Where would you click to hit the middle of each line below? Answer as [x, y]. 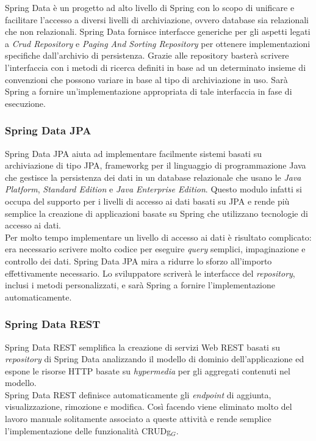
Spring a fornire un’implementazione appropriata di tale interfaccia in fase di [149, 91]
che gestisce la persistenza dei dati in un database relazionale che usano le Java [153, 177]
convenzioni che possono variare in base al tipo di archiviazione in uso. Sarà [146, 79]
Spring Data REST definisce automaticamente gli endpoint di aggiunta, [138, 394]
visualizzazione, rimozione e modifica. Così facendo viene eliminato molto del [149, 406]
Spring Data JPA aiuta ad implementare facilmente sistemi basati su [133, 153]
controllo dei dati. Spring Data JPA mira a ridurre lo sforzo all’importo [138, 261]
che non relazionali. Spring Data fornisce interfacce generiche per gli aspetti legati [158, 31]
